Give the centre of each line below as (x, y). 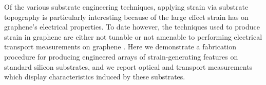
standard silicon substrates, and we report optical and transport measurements (128, 66)
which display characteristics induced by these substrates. (95, 77)
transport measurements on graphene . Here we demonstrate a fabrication (120, 47)
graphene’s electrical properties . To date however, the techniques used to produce (132, 27)
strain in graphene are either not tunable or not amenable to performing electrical (133, 36)
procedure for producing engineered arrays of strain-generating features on (121, 56)
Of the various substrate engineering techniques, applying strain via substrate (126, 7)
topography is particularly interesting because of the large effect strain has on (126, 17)
